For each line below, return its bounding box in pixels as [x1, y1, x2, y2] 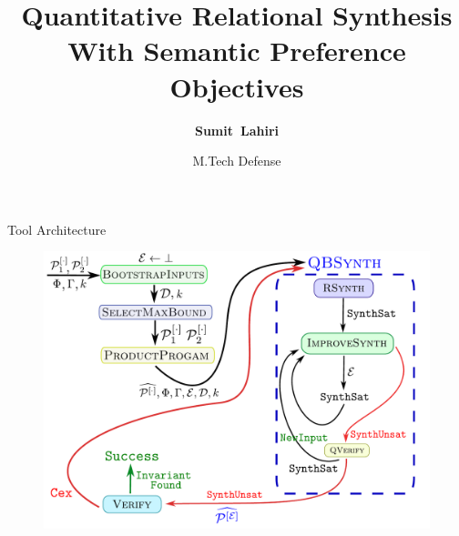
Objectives [169, 67, 304, 105]
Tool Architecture [7, 219, 107, 238]
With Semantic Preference [67, 32, 406, 69]
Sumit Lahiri [194, 120, 280, 139]
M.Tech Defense [192, 151, 281, 170]
